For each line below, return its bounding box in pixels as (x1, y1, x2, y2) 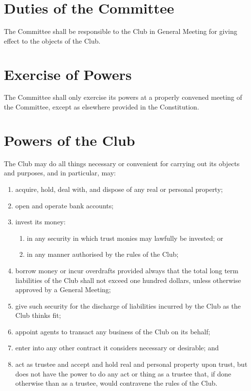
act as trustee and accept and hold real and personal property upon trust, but (15, 359, 248, 369)
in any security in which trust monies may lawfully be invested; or (27, 233, 223, 243)
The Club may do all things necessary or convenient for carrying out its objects (4, 158, 240, 168)
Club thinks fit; (15, 310, 61, 320)
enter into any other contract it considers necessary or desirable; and (15, 343, 219, 353)
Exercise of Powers (4, 64, 132, 84)
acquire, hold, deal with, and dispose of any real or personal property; (15, 184, 223, 194)
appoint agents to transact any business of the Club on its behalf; (15, 326, 210, 336)
